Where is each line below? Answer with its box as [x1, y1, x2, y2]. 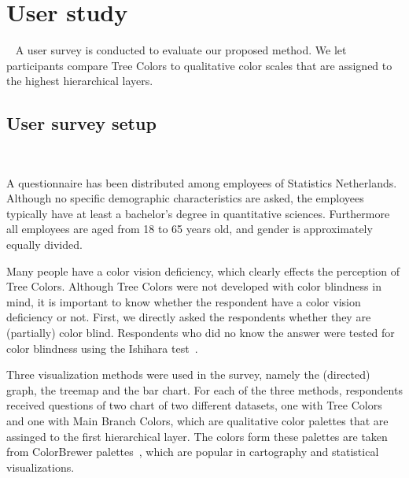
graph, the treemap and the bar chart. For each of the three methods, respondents [6, 381, 403, 398]
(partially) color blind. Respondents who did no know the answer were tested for [6, 324, 395, 341]
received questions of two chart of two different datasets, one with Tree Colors [6, 397, 382, 413]
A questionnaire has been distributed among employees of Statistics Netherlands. [6, 174, 397, 191]
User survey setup [6, 111, 157, 135]
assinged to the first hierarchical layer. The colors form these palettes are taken [6, 428, 388, 444]
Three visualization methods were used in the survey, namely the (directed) [6, 366, 370, 383]
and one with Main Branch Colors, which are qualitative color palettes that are [6, 413, 389, 429]
